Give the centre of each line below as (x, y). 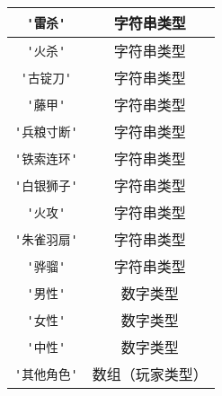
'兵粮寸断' (46, 132)
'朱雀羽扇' (46, 240)
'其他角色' (46, 374)
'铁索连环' (46, 159)
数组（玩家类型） (150, 374)
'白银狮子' (46, 186)
